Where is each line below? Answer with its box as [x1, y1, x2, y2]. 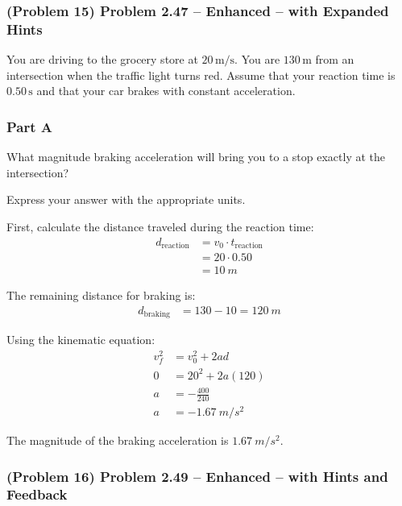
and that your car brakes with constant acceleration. [36, 82, 296, 99]
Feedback [6, 484, 68, 504]
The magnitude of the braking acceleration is [6, 432, 229, 449]
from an [315, 51, 354, 68]
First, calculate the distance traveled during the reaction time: [6, 218, 314, 234]
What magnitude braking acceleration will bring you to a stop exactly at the [6, 148, 385, 165]
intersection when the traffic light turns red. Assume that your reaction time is [6, 66, 396, 83]
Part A [6, 116, 53, 136]
